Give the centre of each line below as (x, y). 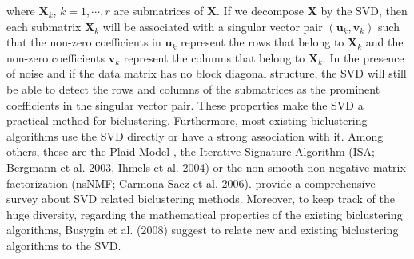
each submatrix (44, 26)
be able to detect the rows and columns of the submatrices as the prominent (193, 88)
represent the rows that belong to (262, 42)
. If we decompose (260, 10)
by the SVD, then (364, 10)
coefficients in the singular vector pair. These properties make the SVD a (185, 104)
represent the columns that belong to (214, 57)
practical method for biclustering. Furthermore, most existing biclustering (187, 120)
